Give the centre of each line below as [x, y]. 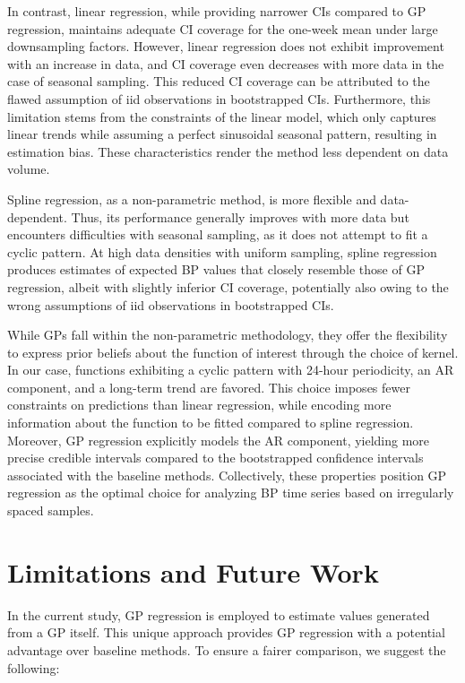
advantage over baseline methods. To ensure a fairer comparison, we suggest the [227, 649]
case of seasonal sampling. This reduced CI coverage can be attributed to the [219, 81]
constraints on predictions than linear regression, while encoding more [199, 405]
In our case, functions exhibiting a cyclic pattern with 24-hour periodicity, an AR [231, 370]
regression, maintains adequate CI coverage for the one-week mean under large [223, 28]
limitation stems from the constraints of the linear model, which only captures [222, 116]
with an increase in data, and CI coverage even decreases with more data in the [226, 63]
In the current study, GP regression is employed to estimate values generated [219, 614]
